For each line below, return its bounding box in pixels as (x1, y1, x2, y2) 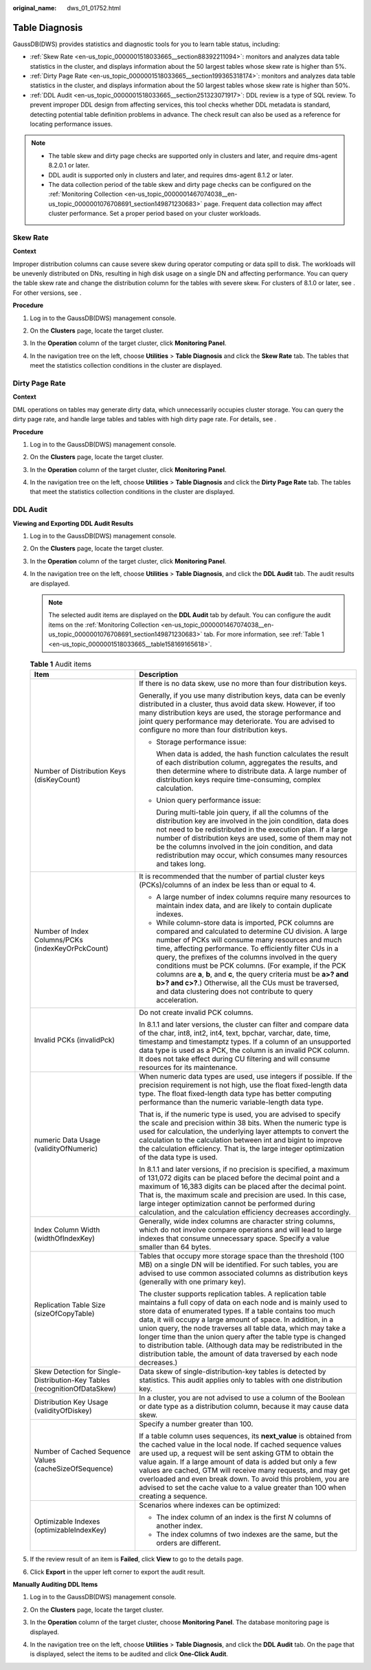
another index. (155, 1521, 203, 1530)
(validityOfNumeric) (34, 1144, 98, 1154)
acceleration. (155, 995, 199, 1005)
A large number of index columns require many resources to (155, 892, 351, 902)
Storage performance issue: (155, 737, 247, 747)
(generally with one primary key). (138, 1277, 247, 1287)
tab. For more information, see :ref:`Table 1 (203, 630, 324, 638)
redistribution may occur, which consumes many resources (155, 851, 348, 860)
